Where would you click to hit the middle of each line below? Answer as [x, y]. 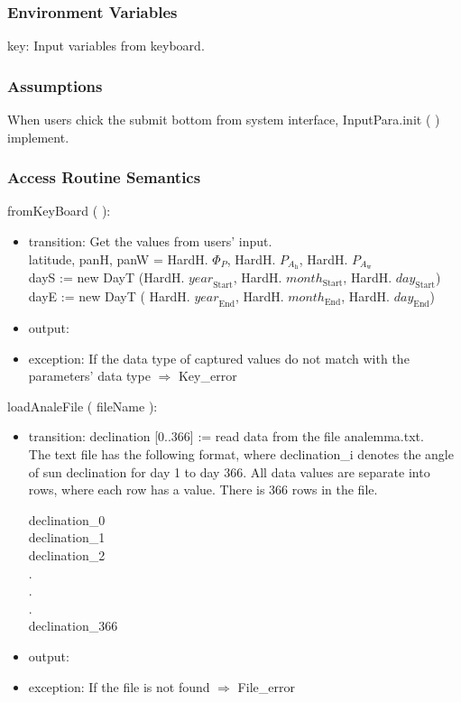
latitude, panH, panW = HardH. [118, 259]
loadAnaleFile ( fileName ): [83, 406]
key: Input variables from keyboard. [106, 46]
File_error [266, 686]
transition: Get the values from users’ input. [150, 241]
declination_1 [67, 537]
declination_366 [73, 626]
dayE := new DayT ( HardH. [109, 296]
